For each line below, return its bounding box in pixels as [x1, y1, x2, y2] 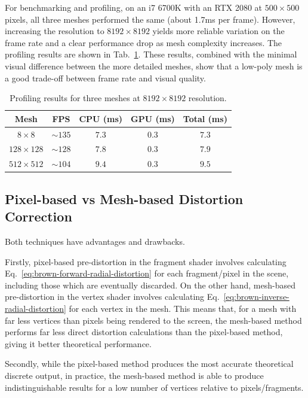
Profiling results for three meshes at [10, 92, 140, 104]
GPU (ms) [131, 112, 175, 124]
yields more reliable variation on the [152, 25, 285, 37]
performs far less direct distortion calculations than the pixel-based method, [5, 326, 283, 338]
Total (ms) [183, 112, 227, 124]
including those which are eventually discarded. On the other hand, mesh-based [5, 278, 295, 291]
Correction [5, 207, 72, 226]
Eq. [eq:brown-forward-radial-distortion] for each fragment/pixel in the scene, [5, 267, 289, 279]
